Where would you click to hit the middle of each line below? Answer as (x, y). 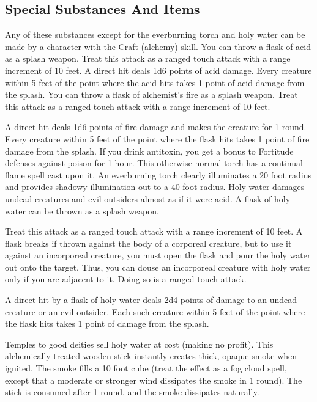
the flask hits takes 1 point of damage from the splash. (107, 323)
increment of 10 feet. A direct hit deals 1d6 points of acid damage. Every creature (158, 70)
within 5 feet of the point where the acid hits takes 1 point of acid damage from (155, 82)
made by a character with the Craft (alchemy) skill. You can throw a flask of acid (158, 46)
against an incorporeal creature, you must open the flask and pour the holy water (158, 255)
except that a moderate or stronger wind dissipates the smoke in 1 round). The (154, 380)
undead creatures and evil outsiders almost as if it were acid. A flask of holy (148, 198)
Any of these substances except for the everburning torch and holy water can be (155, 35)
